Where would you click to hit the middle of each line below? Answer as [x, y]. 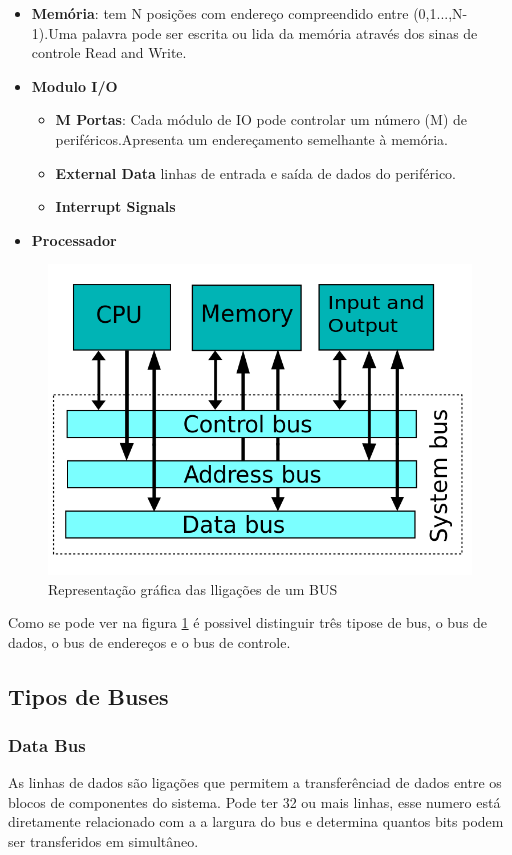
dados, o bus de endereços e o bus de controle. [149, 641]
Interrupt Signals [115, 206]
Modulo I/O [74, 85]
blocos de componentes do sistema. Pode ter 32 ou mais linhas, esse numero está [254, 801]
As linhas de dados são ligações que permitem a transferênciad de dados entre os [255, 782]
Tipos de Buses [88, 695]
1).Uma [54, 32]
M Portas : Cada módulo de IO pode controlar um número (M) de [261, 119]
